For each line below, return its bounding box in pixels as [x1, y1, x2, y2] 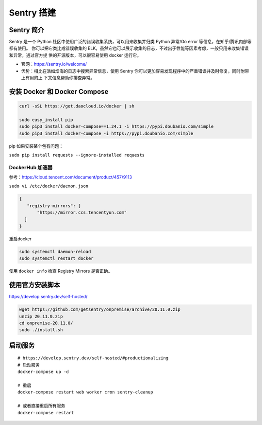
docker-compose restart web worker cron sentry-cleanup [17, 390, 153, 395]
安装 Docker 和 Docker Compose [9, 88, 109, 96]
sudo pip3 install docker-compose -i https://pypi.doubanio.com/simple [19, 130, 194, 136]
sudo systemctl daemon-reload [19, 249, 91, 254]
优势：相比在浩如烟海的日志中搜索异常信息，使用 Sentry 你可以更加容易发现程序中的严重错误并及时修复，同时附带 [21, 68, 249, 74]
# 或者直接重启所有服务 [17, 403, 65, 408]
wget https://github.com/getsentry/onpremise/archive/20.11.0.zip [19, 307, 180, 312]
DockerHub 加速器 [9, 164, 53, 171]
